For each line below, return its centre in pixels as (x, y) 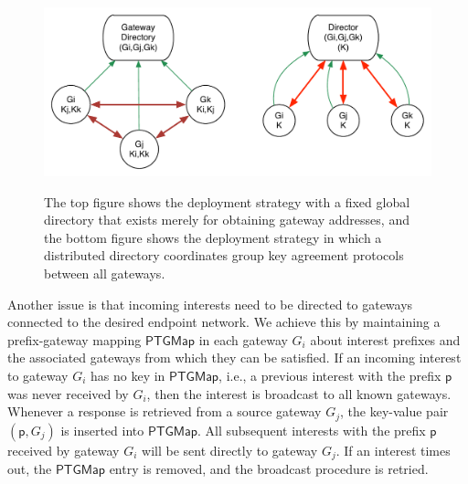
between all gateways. (105, 274)
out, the (30, 469)
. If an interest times (393, 450)
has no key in (128, 376)
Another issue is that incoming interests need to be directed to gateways (210, 304)
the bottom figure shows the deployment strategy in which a (213, 237)
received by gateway (64, 450)
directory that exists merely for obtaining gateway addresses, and (227, 220)
